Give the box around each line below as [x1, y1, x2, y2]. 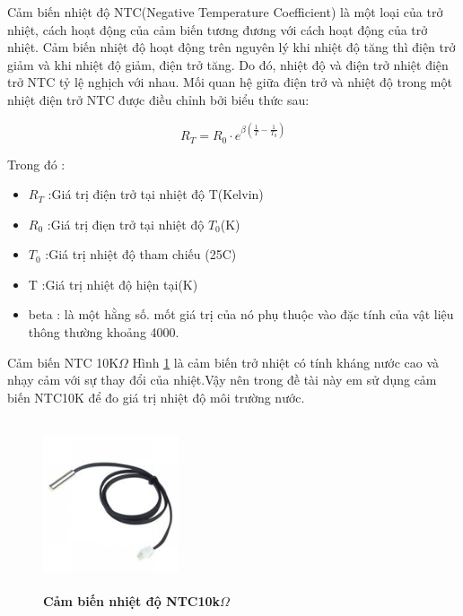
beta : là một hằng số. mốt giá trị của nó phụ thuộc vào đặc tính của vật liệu [28, 305, 454, 324]
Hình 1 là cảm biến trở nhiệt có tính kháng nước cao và [132, 352, 440, 371]
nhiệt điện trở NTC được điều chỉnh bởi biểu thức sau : [7, 90, 310, 108]
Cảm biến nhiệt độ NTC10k [43, 592, 221, 611]
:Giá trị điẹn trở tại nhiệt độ [47, 214, 205, 233]
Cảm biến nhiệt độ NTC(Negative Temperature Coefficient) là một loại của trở [7, 3, 443, 21]
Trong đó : [7, 154, 66, 173]
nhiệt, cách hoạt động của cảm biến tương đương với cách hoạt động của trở [7, 20, 428, 39]
